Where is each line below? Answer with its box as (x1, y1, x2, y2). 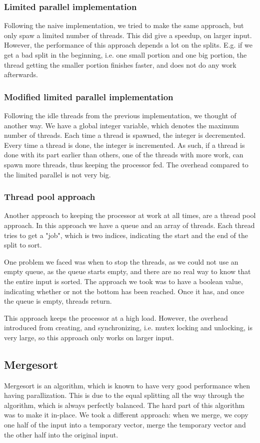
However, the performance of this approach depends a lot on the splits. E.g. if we (4, 40, 252, 50)
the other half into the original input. (4, 429, 118, 439)
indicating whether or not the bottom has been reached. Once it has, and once (4, 286, 244, 296)
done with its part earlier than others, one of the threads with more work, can (4, 149, 243, 160)
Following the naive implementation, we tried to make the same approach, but (4, 20, 244, 31)
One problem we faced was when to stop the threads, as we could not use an (4, 256, 238, 267)
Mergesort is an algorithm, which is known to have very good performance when (4, 380, 250, 390)
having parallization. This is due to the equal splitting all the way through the (4, 390, 244, 400)
